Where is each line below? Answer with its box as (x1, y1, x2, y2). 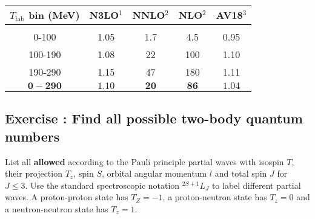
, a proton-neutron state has (162, 191, 267, 203)
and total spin (214, 167, 267, 180)
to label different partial (211, 178, 301, 191)
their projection (5, 167, 62, 180)
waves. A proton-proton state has (5, 191, 128, 203)
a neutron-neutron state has (5, 202, 108, 215)
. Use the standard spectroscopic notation (25, 178, 180, 191)
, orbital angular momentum (101, 167, 207, 180)
